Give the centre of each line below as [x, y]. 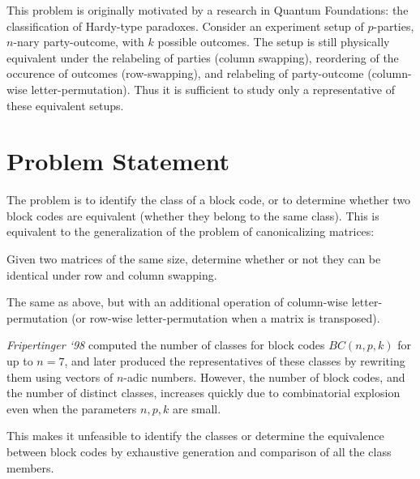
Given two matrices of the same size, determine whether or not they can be [194, 259]
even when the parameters [72, 408]
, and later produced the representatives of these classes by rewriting [235, 361]
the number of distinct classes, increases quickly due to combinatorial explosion [204, 393]
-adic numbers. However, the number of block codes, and [264, 376]
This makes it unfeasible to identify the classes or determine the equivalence [195, 436]
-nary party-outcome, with [79, 42]
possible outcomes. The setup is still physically [274, 42]
